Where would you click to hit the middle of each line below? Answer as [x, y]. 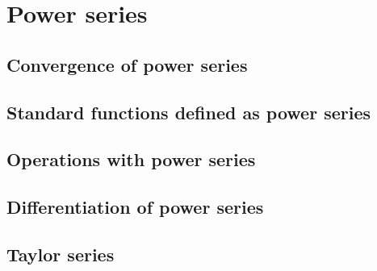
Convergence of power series [127, 64]
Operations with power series [131, 159]
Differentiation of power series [135, 207]
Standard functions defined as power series [188, 112]
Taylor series [61, 254]
